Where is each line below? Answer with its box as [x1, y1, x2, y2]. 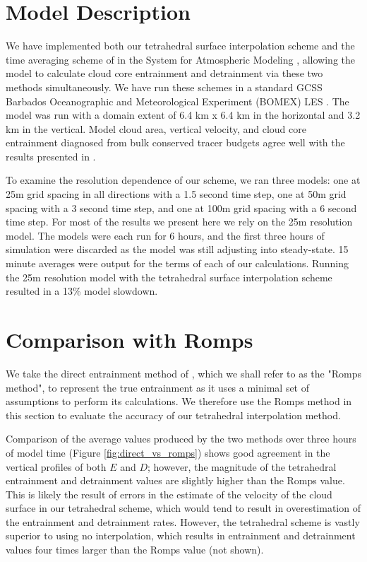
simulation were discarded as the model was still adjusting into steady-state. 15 [6, 242, 349, 257]
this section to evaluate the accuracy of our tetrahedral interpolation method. [6, 407, 341, 422]
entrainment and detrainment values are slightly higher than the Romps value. [6, 473, 345, 488]
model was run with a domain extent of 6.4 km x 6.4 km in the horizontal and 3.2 [6, 107, 361, 122]
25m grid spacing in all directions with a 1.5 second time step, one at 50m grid [6, 187, 347, 201]
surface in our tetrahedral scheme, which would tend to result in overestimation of [6, 500, 361, 515]
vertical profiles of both [6, 459, 107, 474]
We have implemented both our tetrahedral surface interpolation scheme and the [6, 38, 355, 53]
